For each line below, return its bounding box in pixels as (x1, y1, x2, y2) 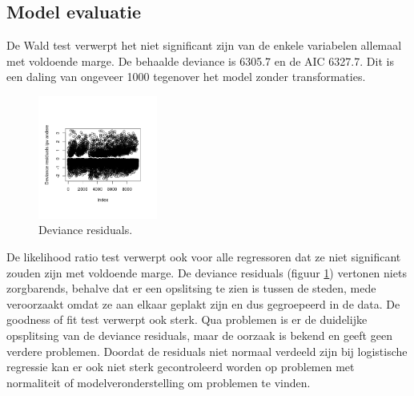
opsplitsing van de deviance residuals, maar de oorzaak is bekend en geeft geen (6, 327, 392, 343)
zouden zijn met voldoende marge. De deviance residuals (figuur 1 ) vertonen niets (6, 264, 407, 281)
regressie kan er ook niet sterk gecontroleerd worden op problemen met (6, 358, 355, 375)
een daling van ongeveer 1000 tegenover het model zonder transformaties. (6, 68, 366, 85)
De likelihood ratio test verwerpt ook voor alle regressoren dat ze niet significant (6, 249, 401, 265)
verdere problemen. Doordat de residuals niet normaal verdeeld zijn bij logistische (6, 342, 408, 359)
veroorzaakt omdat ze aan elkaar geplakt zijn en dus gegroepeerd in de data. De (6, 295, 400, 312)
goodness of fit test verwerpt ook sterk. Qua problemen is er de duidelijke (6, 311, 368, 328)
